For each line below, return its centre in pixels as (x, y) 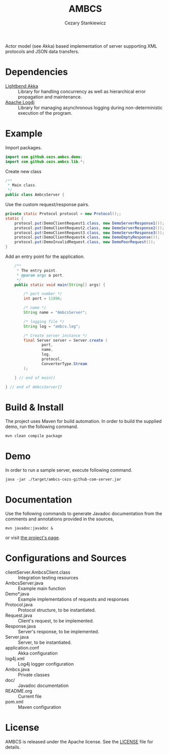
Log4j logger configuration (46, 664)
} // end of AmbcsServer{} (34, 387)
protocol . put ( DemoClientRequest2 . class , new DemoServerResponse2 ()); (90, 228)
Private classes (34, 675)
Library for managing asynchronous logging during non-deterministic (90, 108)
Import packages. (24, 147)
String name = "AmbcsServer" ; (55, 313)
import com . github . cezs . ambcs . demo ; (44, 157)
